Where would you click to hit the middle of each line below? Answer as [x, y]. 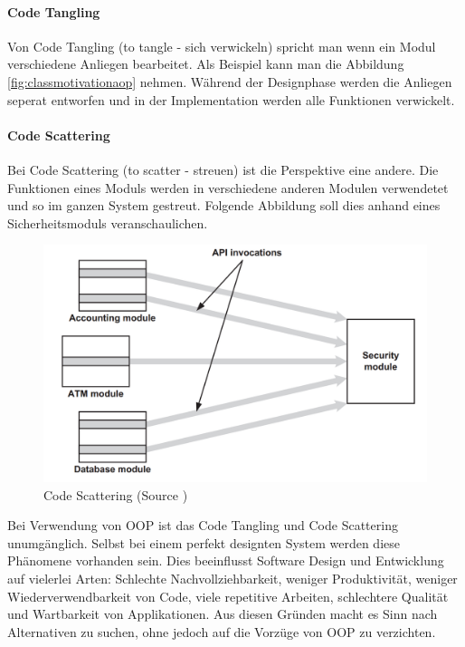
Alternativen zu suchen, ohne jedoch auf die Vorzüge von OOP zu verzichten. [222, 631]
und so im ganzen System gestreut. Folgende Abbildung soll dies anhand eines [224, 205]
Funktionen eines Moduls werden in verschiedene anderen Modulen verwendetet [228, 187]
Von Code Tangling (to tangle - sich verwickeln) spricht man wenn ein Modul [222, 46]
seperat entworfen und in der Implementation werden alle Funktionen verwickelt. [231, 99]
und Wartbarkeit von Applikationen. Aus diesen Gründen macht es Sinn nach [223, 614]
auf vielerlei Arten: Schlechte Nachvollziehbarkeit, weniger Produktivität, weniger [232, 578]
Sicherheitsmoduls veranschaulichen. [108, 222]
